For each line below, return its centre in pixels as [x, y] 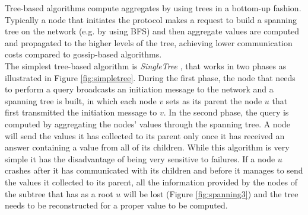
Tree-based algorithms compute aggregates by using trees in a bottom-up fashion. [153, 8]
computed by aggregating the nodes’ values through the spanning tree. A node [148, 123]
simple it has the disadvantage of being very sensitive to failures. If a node [140, 158]
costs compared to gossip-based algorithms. [83, 54]
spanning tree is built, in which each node [81, 100]
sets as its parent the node [214, 100]
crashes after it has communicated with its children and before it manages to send [154, 170]
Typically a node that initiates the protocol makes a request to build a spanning [151, 19]
